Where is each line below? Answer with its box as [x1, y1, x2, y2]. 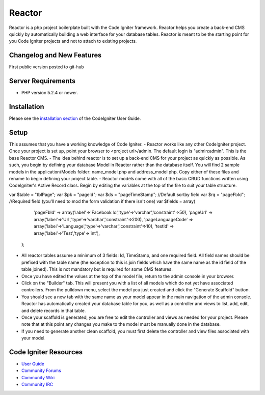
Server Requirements [9, 77, 76, 85]
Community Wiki [21, 374, 55, 380]
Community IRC [21, 381, 53, 388]
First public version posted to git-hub [9, 64, 84, 70]
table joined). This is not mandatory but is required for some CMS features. [21, 266, 173, 272]
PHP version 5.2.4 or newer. [21, 90, 78, 96]
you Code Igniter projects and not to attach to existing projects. [9, 38, 137, 44]
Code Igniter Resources [9, 348, 83, 356]
